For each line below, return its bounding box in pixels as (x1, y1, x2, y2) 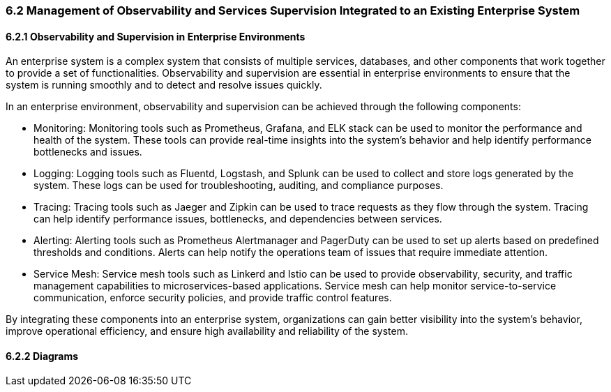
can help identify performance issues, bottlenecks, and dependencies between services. (33, 213, 442, 225)
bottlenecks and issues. (33, 146, 142, 158)
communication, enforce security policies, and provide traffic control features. (33, 292, 392, 304)
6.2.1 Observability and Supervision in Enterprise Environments (6, 30, 305, 43)
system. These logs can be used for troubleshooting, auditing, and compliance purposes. (33, 179, 444, 192)
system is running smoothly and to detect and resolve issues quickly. (6, 79, 322, 91)
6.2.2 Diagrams (6, 349, 79, 362)
